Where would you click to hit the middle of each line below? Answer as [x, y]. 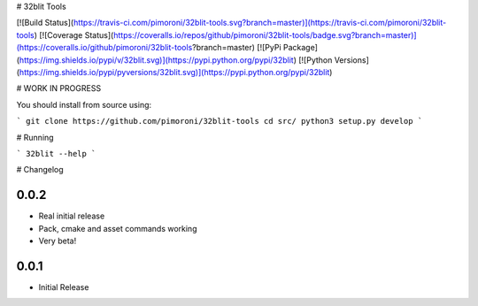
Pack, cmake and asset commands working [118, 228]
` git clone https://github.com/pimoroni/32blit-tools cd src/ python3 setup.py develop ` [220, 121]
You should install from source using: [84, 104]
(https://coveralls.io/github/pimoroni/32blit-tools [104, 48]
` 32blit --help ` [56, 153]
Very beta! [58, 241]
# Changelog [40, 170]
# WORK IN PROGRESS [59, 88]
